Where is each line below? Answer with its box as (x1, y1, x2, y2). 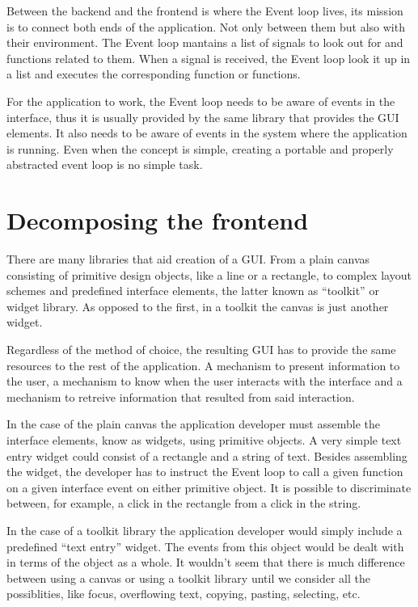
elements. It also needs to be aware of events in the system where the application (6, 124, 407, 141)
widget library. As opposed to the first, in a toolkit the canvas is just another (6, 297, 389, 314)
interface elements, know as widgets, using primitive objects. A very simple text (6, 432, 402, 448)
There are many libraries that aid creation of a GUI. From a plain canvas (6, 251, 370, 268)
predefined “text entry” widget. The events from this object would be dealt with (6, 537, 404, 554)
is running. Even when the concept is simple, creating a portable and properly (6, 140, 394, 157)
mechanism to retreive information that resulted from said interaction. (6, 388, 355, 405)
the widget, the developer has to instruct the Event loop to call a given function (6, 463, 403, 480)
